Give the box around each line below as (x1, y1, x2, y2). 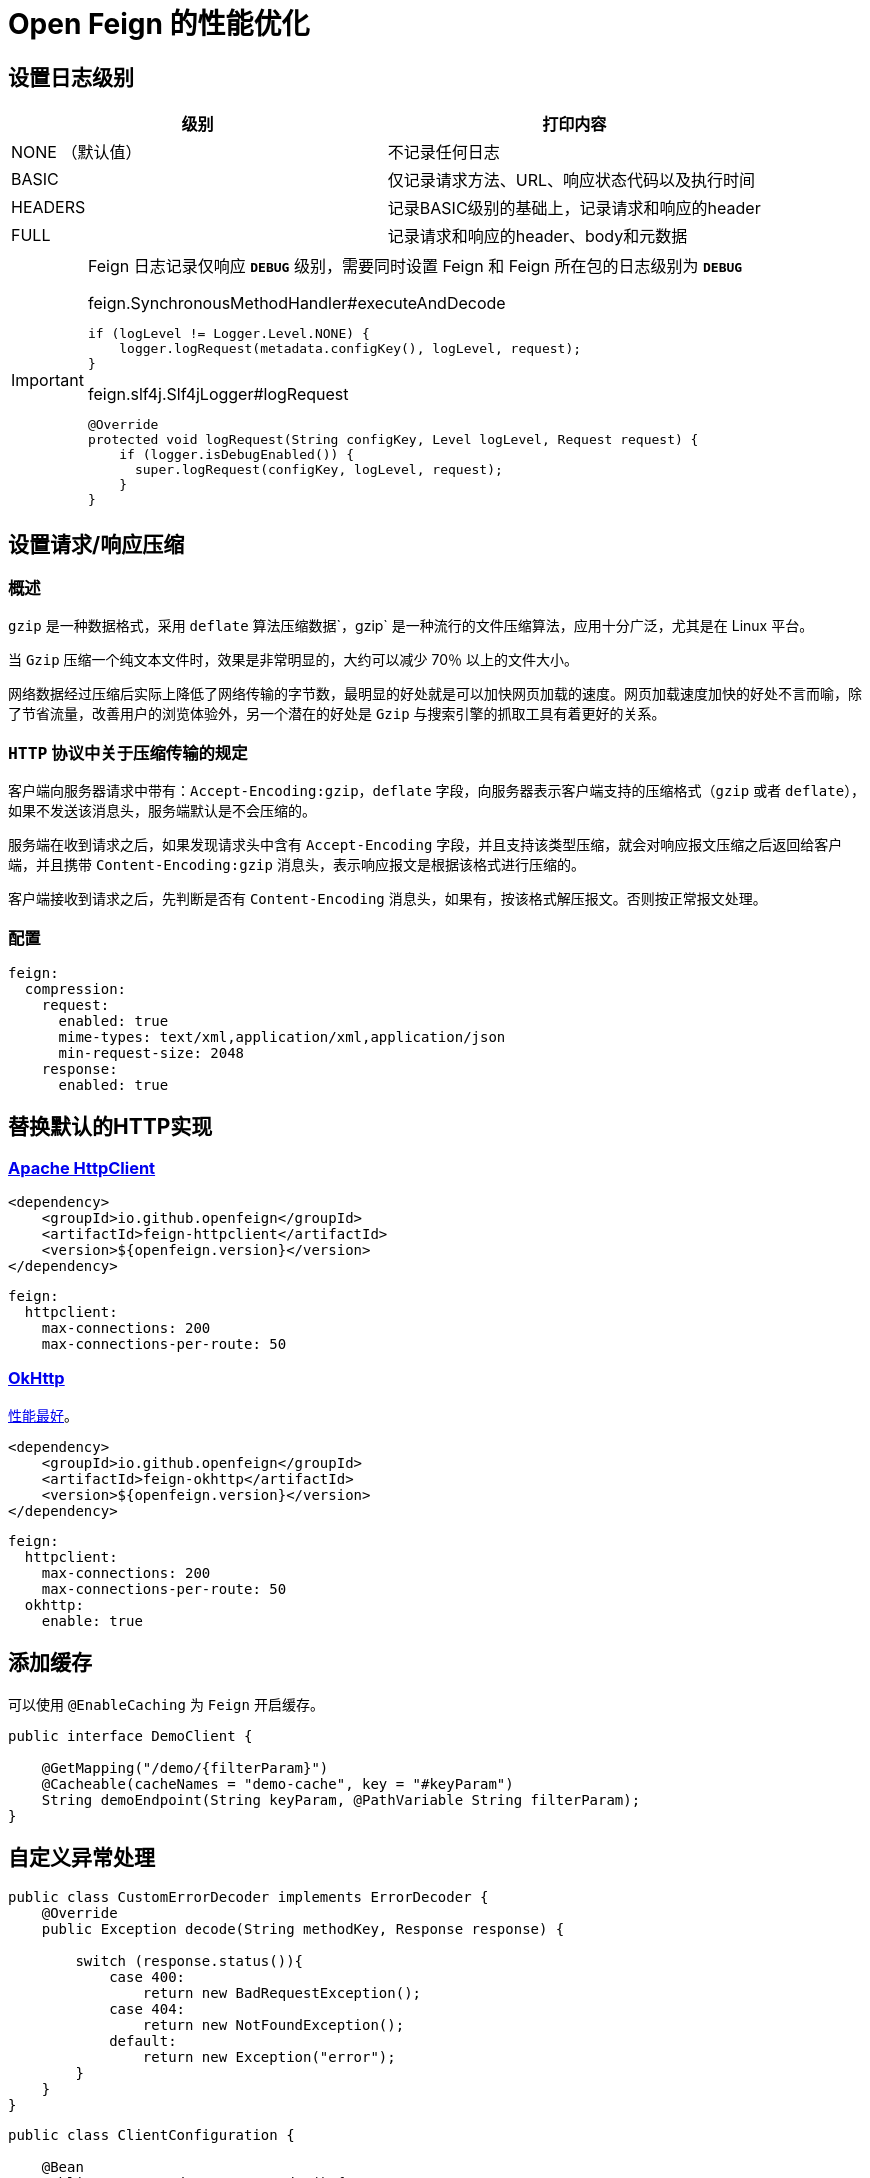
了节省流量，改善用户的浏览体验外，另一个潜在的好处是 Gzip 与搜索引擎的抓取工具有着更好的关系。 (8, 705, 666, 723)
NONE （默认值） (11, 142, 142, 163)
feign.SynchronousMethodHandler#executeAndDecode (87, 293, 506, 314)
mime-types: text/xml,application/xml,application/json (58, 1028, 506, 1045)
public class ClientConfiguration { (8, 2126, 295, 2143)
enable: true (41, 1612, 143, 1629)
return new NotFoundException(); (142, 2016, 405, 2033)
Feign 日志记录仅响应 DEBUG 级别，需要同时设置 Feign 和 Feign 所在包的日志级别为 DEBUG (87, 256, 743, 277)
